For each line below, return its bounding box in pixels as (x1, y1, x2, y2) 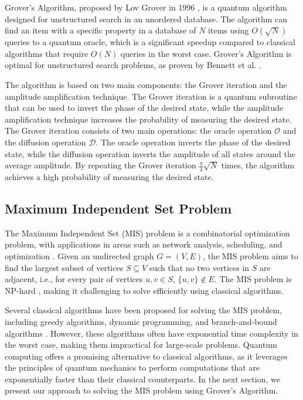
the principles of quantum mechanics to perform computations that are (5, 361, 260, 374)
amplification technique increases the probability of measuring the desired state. (5, 113, 292, 125)
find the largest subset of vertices (5, 261, 124, 273)
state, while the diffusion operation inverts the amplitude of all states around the (5, 147, 295, 160)
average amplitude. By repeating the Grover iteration (5, 159, 196, 171)
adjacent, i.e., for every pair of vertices (5, 273, 143, 285)
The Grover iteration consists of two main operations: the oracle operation (5, 124, 272, 137)
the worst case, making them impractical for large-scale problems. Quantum (5, 338, 277, 351)
